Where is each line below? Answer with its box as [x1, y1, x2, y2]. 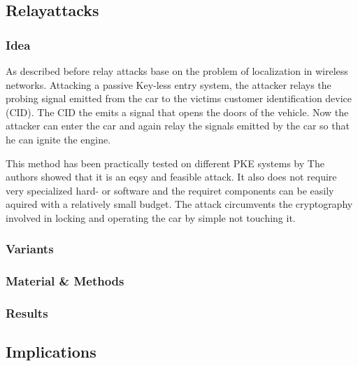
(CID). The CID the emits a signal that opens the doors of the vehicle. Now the [6, 104, 349, 119]
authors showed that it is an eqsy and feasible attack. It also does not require [6, 169, 337, 184]
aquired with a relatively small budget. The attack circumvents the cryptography [6, 197, 353, 211]
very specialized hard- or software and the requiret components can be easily [6, 183, 334, 197]
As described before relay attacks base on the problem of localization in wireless [6, 64, 348, 78]
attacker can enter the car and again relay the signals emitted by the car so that [6, 118, 350, 133]
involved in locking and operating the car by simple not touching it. [6, 210, 296, 225]
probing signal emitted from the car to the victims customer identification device [6, 91, 352, 106]
